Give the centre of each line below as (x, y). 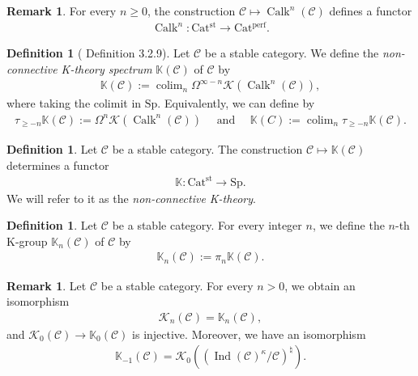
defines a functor (371, 11)
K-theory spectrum (107, 68)
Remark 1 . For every (62, 11)
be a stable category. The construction (207, 148)
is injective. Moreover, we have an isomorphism (249, 334)
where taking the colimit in (74, 103)
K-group (27, 241)
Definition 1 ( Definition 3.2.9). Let (98, 53)
